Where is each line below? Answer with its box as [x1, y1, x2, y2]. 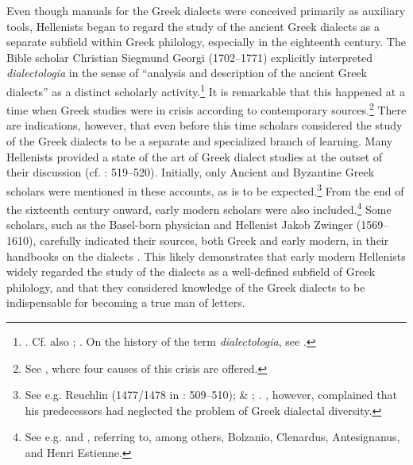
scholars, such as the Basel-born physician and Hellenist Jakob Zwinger [6, 216, 353, 233]
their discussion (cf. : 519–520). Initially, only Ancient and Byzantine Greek [6, 164, 375, 180]
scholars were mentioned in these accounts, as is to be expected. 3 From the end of [6, 180, 404, 199]
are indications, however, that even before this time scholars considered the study [6, 117, 403, 134]
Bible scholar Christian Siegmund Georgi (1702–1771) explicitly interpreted [6, 48, 373, 65]
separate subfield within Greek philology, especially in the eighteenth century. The [6, 33, 406, 50]
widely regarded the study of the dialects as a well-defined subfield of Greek [6, 263, 376, 280]
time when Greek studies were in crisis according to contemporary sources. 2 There [6, 99, 407, 118]
